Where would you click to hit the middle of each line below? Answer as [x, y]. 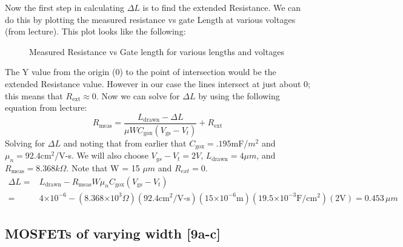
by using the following [239, 95]
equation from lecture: [46, 107]
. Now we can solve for [138, 95]
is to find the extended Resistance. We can [222, 7]
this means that [34, 95]
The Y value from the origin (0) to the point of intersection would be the [141, 72]
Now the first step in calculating [65, 7]
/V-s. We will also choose [102, 155]
